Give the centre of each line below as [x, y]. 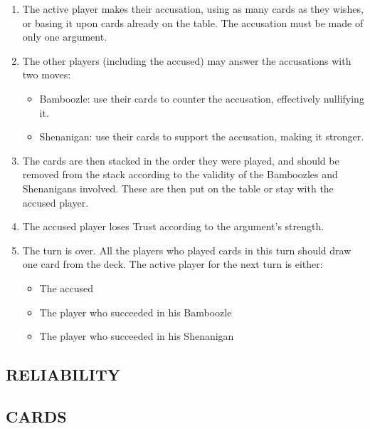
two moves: [47, 74]
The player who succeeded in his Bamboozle [136, 312]
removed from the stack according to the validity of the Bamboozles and [180, 174]
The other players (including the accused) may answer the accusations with [187, 60]
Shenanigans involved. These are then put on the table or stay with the [178, 188]
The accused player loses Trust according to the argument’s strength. [173, 226]
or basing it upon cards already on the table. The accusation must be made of [193, 22]
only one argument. [65, 37]
